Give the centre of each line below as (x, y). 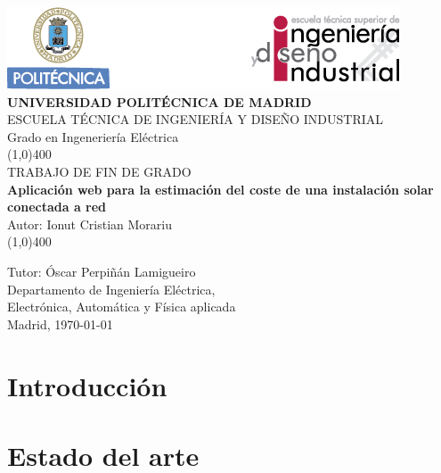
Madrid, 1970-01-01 (60, 324)
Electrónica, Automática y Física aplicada (122, 307)
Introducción (87, 385)
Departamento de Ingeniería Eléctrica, (111, 289)
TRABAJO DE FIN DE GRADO (99, 171)
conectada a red (57, 207)
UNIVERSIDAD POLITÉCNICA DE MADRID (159, 101)
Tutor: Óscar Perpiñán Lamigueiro (102, 271)
